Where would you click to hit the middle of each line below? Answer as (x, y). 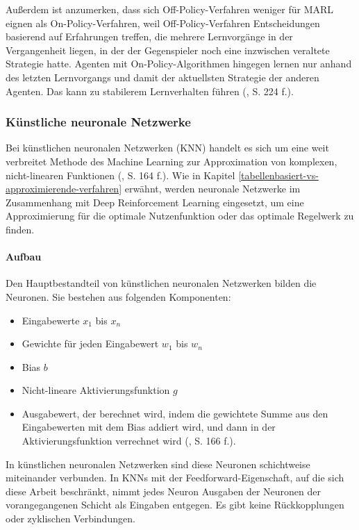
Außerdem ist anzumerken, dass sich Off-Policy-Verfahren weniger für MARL (170, 9)
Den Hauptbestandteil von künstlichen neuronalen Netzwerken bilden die (161, 283)
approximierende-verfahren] (64, 189)
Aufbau (24, 257)
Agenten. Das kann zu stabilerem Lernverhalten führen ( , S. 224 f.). (150, 91)
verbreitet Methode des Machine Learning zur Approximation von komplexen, (172, 161)
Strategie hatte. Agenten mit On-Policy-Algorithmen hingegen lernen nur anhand (179, 64)
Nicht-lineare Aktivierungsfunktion (96, 390)
